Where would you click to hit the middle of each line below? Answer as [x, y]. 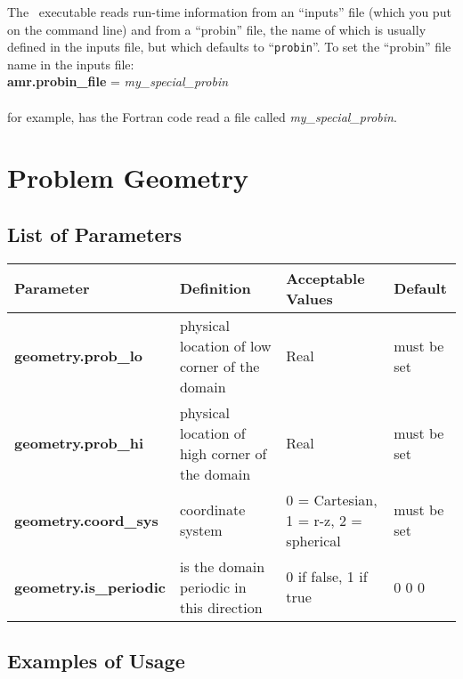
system [201, 530]
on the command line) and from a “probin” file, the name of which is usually [217, 29]
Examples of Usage [96, 661]
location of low [225, 345]
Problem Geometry [128, 178]
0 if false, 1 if [327, 577]
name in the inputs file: [71, 64]
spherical [313, 540]
